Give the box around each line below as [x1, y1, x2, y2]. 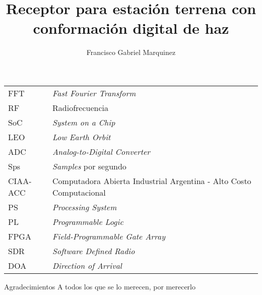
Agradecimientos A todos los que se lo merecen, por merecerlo [4, 281, 196, 291]
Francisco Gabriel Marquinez [86, 47, 176, 57]
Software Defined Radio [52, 245, 135, 257]
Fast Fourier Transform [52, 87, 136, 99]
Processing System [52, 201, 117, 213]
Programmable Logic [52, 215, 123, 227]
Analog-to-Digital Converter [52, 145, 151, 157]
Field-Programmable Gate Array [52, 230, 165, 242]
